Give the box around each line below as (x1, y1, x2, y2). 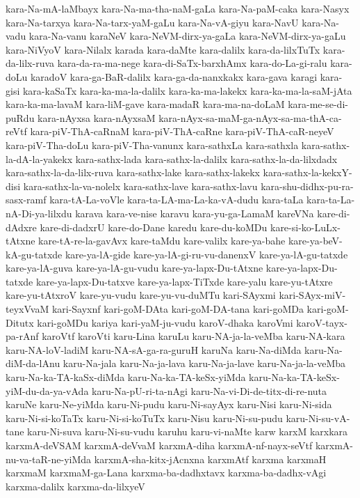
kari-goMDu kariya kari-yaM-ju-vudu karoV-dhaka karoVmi (37, 315, 293, 329)
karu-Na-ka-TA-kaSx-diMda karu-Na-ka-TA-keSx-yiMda (6, 370, 246, 384)
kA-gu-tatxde (6, 247, 63, 261)
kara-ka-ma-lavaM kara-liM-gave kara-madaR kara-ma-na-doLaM (6, 97, 285, 111)
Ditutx (6, 315, 34, 329)
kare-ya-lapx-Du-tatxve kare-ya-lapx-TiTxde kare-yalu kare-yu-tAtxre (35, 274, 333, 288)
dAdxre (6, 219, 37, 234)
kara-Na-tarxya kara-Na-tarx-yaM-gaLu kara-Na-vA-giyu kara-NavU (6, 15, 299, 29)
